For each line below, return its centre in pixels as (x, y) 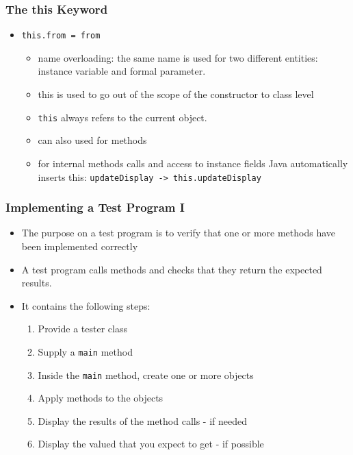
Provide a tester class (82, 329)
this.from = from (61, 36)
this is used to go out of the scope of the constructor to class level (176, 94)
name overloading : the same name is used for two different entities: (178, 57)
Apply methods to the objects (101, 398)
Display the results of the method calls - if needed (143, 420)
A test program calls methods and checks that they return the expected (172, 269)
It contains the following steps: (86, 305)
